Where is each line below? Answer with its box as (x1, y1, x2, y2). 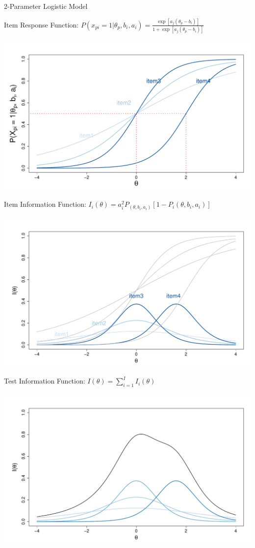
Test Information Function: (4, 376, 85, 386)
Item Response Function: (4, 19, 79, 29)
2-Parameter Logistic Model (4, 1, 88, 11)
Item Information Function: (4, 199, 86, 209)
